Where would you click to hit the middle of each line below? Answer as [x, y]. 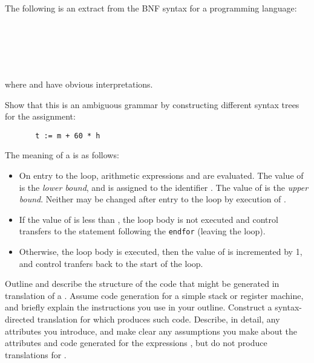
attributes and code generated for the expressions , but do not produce [136, 343]
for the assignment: [40, 116]
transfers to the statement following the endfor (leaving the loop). [142, 231]
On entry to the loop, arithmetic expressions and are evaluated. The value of [161, 175]
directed [20, 319]
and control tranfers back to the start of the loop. [111, 263]
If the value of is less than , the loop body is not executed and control [149, 219]
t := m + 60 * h [68, 136]
